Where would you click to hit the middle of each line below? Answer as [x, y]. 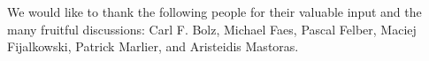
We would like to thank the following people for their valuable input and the [214, 11]
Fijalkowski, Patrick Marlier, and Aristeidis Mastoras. [153, 46]
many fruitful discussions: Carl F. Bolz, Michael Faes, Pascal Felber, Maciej [212, 29]
